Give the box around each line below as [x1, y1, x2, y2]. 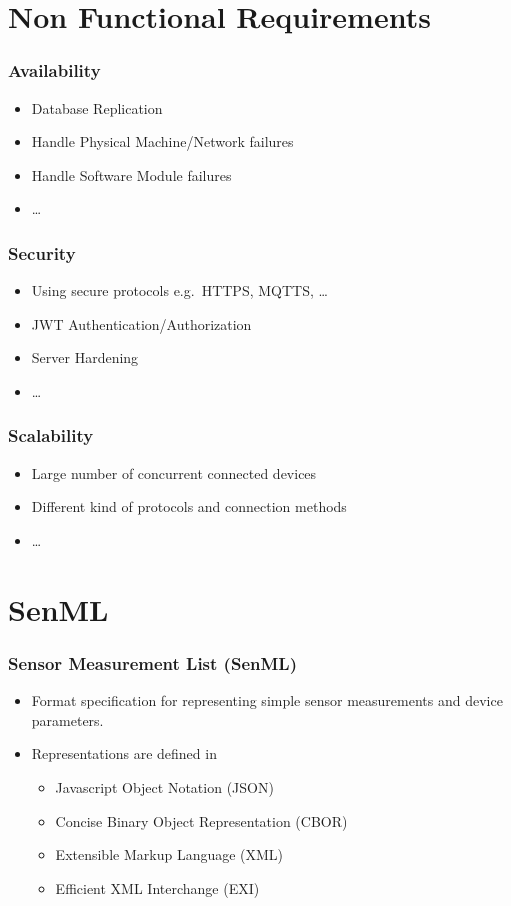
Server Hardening [31, 347, 139, 368]
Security [8, 240, 76, 265]
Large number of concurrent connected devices [31, 462, 317, 483]
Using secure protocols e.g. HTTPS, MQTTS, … [31, 280, 328, 301]
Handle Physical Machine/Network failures [31, 131, 294, 152]
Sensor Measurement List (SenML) [8, 650, 297, 675]
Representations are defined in [31, 743, 217, 764]
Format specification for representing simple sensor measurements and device [31, 690, 503, 711]
